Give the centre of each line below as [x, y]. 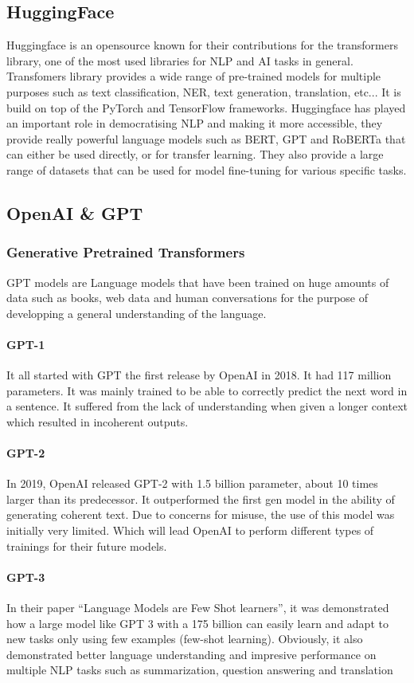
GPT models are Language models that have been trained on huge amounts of [198, 282]
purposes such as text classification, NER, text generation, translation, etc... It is [204, 91]
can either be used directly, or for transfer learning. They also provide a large [195, 154]
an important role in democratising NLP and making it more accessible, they [195, 123]
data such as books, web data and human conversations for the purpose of [187, 298]
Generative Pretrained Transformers [126, 252]
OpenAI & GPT [75, 212]
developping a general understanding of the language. [137, 313]
